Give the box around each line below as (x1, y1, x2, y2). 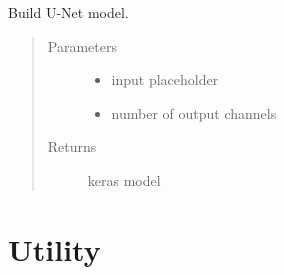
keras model (87, 169, 161, 190)
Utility (8, 228, 101, 269)
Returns (47, 136, 97, 157)
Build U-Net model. (8, 2, 129, 22)
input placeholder (111, 69, 219, 90)
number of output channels (111, 102, 277, 123)
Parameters (47, 35, 117, 56)
